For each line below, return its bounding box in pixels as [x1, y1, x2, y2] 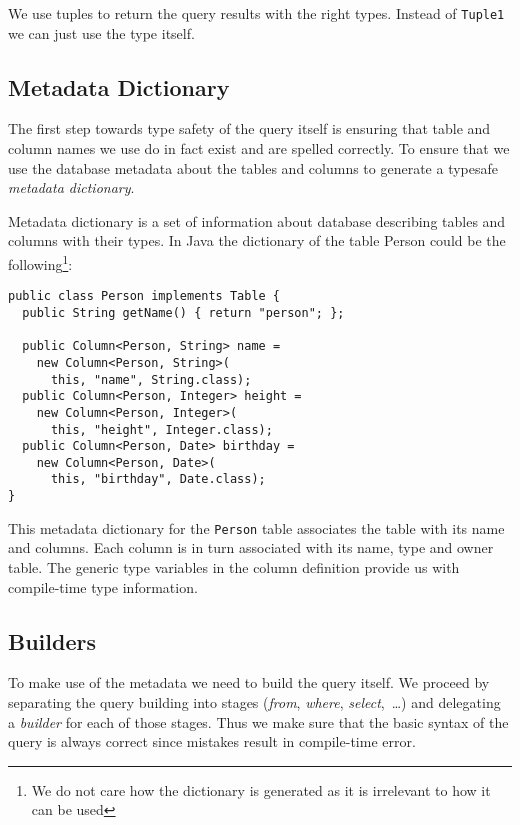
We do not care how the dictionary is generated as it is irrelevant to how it [31, 779, 491, 800]
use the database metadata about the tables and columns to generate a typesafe [8, 157, 498, 178]
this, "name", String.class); [50, 372, 252, 387]
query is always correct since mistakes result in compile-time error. [8, 731, 416, 752]
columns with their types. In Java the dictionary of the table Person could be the [8, 230, 506, 251]
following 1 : [8, 251, 73, 274]
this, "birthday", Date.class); [50, 472, 266, 487]
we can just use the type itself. [8, 22, 195, 43]
